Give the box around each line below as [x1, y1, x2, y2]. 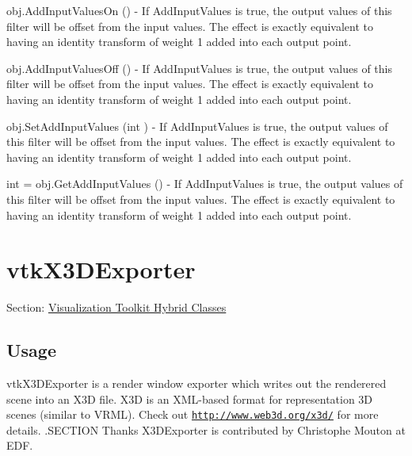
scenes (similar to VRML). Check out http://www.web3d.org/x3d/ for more [6, 406, 379, 423]
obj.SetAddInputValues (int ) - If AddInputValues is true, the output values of [6, 117, 388, 134]
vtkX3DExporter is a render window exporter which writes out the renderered [6, 375, 387, 392]
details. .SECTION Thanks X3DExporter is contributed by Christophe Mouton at [6, 421, 406, 438]
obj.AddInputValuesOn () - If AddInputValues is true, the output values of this [6, 2, 392, 18]
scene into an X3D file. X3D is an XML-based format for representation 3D [6, 390, 373, 407]
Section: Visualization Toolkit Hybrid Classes [6, 299, 227, 316]
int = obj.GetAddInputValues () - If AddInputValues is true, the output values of [6, 175, 403, 192]
